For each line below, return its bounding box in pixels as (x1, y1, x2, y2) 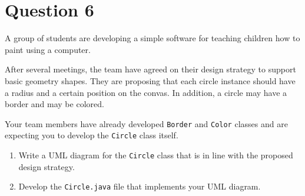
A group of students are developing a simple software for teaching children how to (5, 32, 300, 44)
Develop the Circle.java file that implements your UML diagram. (18, 180, 261, 192)
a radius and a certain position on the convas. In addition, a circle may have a (5, 86, 287, 98)
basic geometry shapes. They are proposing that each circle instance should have (5, 74, 296, 87)
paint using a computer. (5, 43, 91, 55)
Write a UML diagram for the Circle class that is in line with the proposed (18, 149, 293, 161)
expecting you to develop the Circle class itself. (5, 129, 178, 141)
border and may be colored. (5, 98, 104, 110)
